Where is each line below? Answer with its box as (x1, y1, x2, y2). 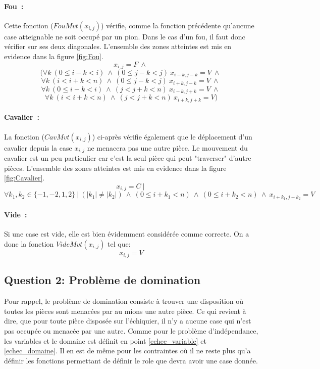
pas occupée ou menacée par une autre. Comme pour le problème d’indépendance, (4, 326, 258, 336)
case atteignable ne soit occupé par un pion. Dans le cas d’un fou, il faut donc (4, 31, 245, 41)
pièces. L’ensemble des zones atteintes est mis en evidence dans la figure (4, 162, 227, 173)
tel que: (108, 238, 131, 249)
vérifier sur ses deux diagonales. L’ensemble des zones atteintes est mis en (4, 41, 232, 52)
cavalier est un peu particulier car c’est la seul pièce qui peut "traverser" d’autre (4, 153, 251, 163)
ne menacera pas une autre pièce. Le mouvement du (87, 142, 248, 153)
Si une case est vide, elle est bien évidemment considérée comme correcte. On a (4, 228, 249, 239)
